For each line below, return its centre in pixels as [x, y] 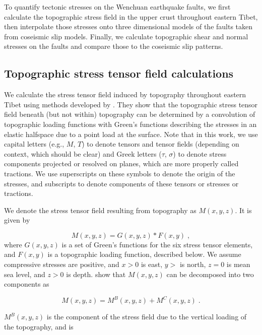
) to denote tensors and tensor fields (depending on [160, 144]
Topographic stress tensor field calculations [119, 73]
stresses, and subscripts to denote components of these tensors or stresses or [121, 183]
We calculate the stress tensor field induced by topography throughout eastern [125, 94]
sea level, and [25, 274]
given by [17, 220]
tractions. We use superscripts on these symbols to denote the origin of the [120, 173]
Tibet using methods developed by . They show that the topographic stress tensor [131, 104]
